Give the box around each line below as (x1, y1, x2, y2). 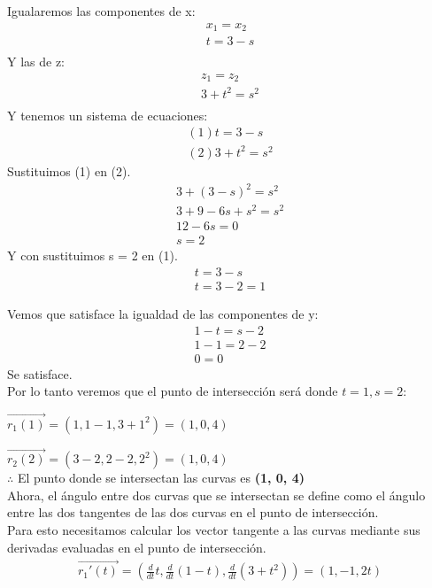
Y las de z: (7, 52, 66, 71)
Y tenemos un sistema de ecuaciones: (7, 105, 208, 124)
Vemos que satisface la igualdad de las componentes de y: (7, 304, 319, 322)
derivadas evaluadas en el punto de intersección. (7, 538, 266, 556)
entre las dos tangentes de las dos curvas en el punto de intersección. (7, 503, 379, 522)
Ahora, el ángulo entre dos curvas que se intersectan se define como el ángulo (7, 485, 426, 504)
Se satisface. (7, 364, 73, 383)
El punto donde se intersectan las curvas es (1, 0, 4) (17, 468, 305, 487)
